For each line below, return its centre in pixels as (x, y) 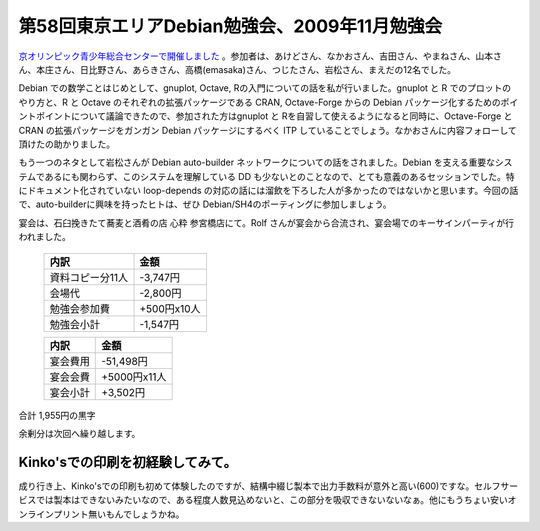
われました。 (45, 237)
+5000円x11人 (134, 377)
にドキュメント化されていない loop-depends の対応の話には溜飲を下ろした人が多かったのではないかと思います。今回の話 (268, 191)
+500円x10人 (170, 308)
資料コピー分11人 (89, 277)
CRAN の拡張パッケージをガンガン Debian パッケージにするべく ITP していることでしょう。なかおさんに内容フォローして (267, 130)
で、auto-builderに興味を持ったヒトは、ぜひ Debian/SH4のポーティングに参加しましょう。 (205, 204)
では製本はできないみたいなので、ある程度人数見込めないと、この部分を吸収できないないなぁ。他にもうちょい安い (272, 500)
